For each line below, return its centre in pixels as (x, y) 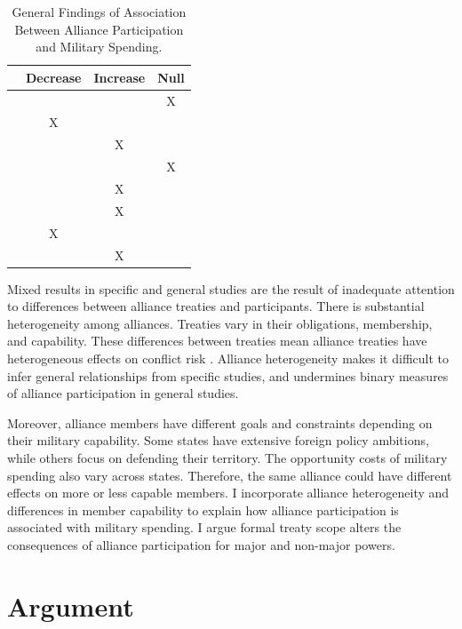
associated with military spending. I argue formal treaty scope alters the (204, 527)
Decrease (54, 77)
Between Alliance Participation (99, 29)
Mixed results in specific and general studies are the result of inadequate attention (231, 288)
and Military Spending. (99, 47)
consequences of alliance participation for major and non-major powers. (201, 544)
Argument (71, 605)
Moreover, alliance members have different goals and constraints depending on (220, 422)
